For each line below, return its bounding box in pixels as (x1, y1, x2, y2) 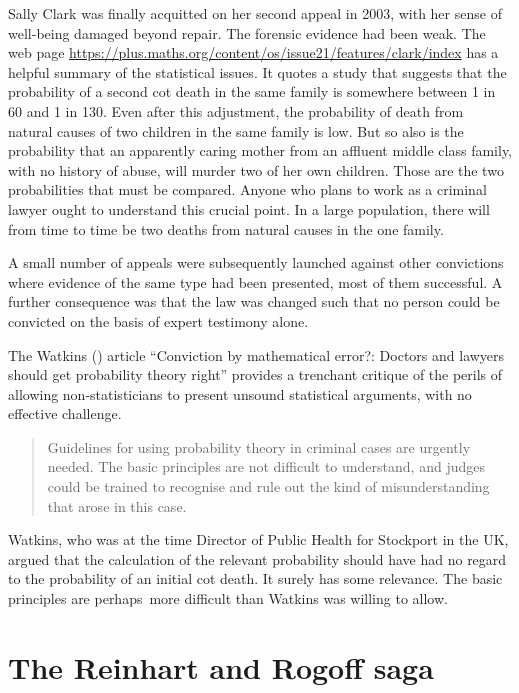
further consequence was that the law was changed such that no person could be (8, 291, 500, 312)
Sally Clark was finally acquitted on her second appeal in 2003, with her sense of (8, 3, 502, 23)
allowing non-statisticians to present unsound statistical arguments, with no (8, 383, 472, 404)
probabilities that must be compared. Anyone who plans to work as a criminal (8, 179, 487, 200)
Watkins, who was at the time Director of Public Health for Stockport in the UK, (8, 529, 509, 550)
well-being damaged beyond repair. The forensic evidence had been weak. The (8, 22, 486, 43)
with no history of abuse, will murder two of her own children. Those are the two (8, 159, 504, 180)
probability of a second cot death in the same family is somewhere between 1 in (8, 81, 496, 102)
